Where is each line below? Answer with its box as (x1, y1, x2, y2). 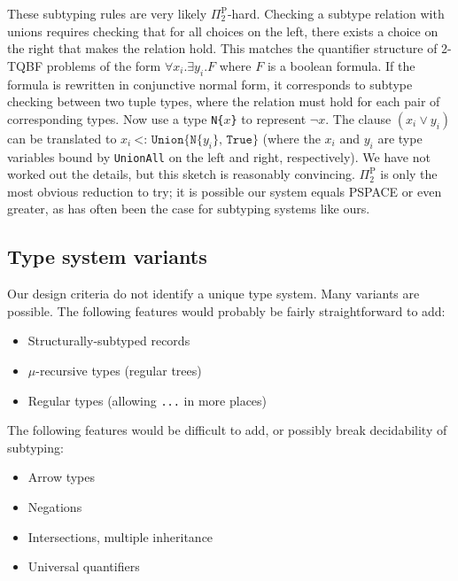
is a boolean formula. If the (267, 56, 415, 74)
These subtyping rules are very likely (7, 4, 207, 22)
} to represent (230, 109, 307, 128)
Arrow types (27, 468, 96, 486)
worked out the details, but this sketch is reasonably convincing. (7, 165, 355, 183)
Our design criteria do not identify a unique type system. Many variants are (7, 284, 420, 303)
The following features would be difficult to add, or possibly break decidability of (7, 421, 447, 439)
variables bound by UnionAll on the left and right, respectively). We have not (7, 147, 431, 166)
